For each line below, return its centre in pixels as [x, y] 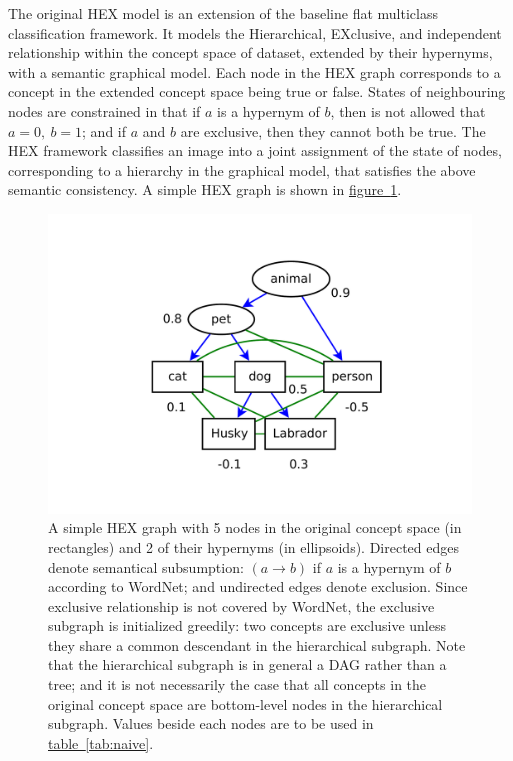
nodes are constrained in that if [104, 110]
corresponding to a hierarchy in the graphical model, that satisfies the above [242, 169]
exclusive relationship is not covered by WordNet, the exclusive [241, 605]
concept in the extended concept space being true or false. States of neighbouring [257, 91]
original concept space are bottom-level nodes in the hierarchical [245, 703]
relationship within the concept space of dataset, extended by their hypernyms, [250, 52]
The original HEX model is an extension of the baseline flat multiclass [223, 13]
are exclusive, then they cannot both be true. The [333, 130]
